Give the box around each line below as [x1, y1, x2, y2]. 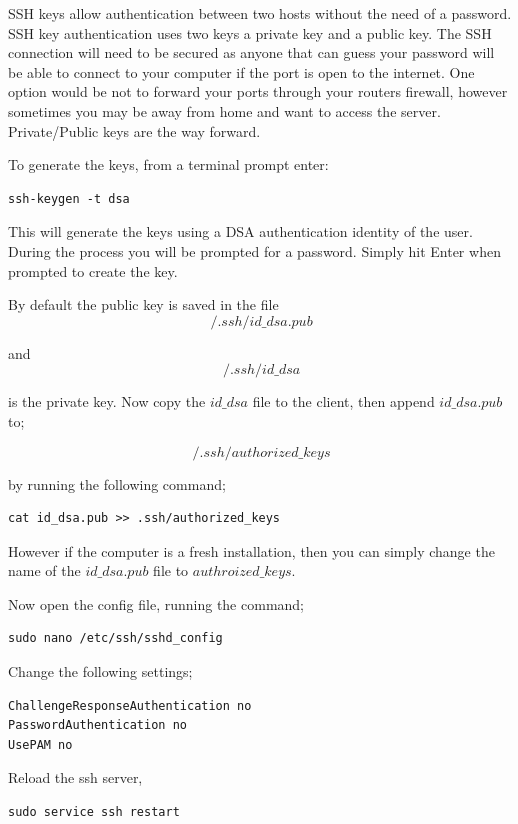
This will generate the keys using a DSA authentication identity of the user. [8, 221, 473, 242]
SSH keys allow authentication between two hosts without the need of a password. [8, 3, 512, 23]
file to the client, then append [252, 391, 435, 412]
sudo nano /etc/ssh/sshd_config [8, 631, 223, 646]
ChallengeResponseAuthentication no [8, 698, 252, 713]
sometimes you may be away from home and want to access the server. [8, 100, 441, 121]
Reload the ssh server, [8, 767, 143, 788]
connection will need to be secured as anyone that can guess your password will [8, 42, 495, 63]
